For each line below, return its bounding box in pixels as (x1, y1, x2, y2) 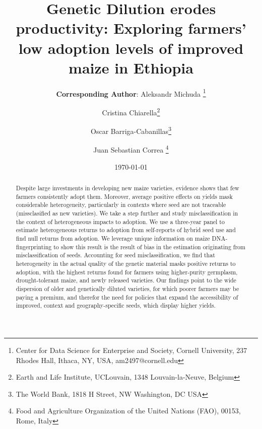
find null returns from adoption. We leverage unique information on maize (16, 234, 210, 243)
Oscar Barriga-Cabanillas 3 (91, 124, 171, 136)
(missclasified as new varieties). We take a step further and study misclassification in (16, 209, 238, 218)
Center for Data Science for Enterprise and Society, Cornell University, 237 (16, 344, 247, 355)
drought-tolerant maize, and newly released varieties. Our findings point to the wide (16, 276, 236, 284)
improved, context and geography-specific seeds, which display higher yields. (16, 301, 216, 310)
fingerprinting (16, 242, 52, 251)
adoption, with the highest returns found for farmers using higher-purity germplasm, (16, 267, 238, 276)
